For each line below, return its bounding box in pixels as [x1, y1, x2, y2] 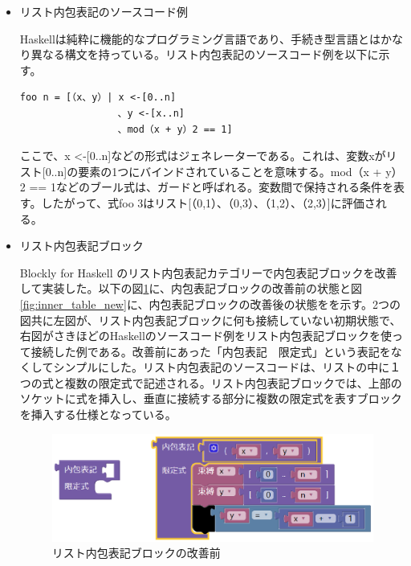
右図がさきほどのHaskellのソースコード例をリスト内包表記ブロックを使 [19, 327, 393, 344]
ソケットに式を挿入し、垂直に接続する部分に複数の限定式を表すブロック [19, 390, 402, 407]
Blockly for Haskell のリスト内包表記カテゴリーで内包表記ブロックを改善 [19, 264, 397, 281]
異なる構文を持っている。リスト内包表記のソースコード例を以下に [31, 46, 379, 63]
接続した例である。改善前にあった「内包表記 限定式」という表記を [31, 342, 391, 359]
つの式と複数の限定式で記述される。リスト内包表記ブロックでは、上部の [19, 374, 402, 391]
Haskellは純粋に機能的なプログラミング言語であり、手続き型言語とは [19, 30, 381, 47]
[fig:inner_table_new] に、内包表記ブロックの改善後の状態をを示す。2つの [19, 295, 401, 312]
